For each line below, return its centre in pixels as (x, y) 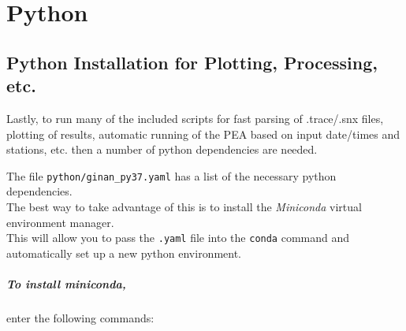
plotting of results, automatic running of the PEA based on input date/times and (203, 134)
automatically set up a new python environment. (124, 253)
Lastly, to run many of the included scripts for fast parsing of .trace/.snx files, (195, 118)
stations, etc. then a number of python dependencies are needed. (162, 149)
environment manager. (60, 222)
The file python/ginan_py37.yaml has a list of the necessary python (171, 175)
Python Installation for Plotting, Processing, (192, 62)
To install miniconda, (66, 284)
